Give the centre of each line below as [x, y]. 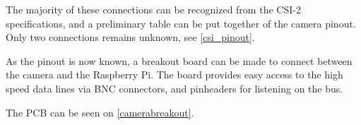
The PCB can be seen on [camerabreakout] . [100, 112]
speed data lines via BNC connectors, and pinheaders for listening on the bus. [174, 88]
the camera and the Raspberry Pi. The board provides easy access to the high [174, 75]
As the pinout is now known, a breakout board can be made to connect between [179, 60]
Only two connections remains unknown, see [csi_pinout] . [130, 37]
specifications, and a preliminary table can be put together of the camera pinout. [181, 23]
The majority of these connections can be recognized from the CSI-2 [153, 9]
